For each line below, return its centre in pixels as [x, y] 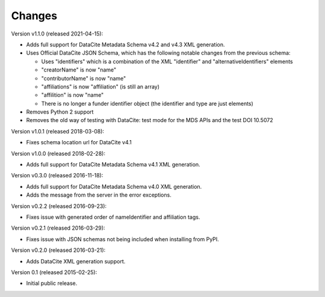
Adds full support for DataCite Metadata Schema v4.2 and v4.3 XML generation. [125, 44]
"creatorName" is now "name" [79, 70]
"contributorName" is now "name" [84, 78]
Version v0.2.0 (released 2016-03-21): [58, 250]
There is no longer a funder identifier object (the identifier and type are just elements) [147, 103]
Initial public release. [52, 283]
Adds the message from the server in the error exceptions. [99, 195]
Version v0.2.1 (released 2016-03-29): [58, 228]
